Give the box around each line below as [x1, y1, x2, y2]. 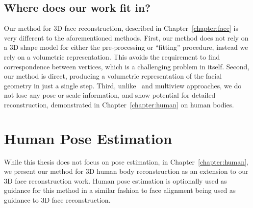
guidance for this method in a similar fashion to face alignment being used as [4, 185, 236, 195]
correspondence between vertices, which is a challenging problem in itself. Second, [4, 61, 250, 71]
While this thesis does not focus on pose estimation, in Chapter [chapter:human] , [4, 156, 249, 166]
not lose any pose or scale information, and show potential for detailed [4, 90, 216, 100]
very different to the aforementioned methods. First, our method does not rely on [4, 32, 249, 42]
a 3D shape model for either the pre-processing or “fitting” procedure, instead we [4, 42, 248, 52]
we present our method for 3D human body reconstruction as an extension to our [4, 166, 249, 176]
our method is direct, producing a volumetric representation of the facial [4, 71, 222, 81]
